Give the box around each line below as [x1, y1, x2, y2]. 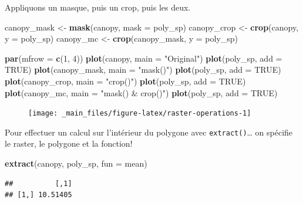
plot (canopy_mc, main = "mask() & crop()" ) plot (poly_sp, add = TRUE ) [5, 86, 278, 99]
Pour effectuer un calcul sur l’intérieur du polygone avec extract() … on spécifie [5, 126, 293, 138]
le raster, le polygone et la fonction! [5, 137, 133, 150]
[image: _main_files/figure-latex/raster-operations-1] [28, 109, 251, 118]
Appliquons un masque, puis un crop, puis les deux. [5, 1, 191, 13]
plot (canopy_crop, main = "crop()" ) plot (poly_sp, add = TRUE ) [5, 75, 246, 87]
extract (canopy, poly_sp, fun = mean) [5, 157, 147, 170]
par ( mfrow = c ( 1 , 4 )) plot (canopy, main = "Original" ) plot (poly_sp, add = [5, 52, 282, 64]
